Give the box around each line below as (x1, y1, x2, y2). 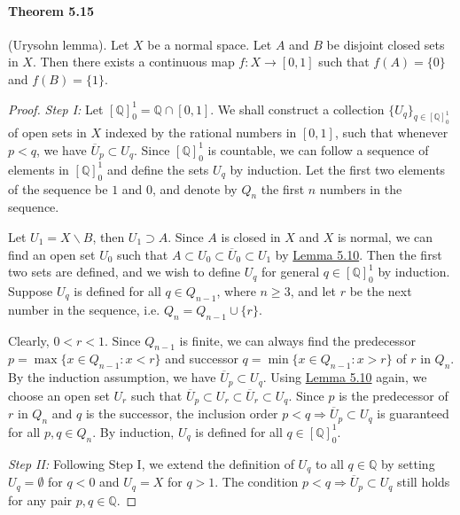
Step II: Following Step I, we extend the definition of (8, 454, 294, 472)
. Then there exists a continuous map (32, 52, 235, 71)
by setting (380, 454, 435, 472)
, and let (290, 281, 336, 300)
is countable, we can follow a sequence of (207, 140, 429, 159)
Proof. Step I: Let (8, 99, 104, 118)
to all (315, 454, 344, 472)
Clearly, (8, 331, 50, 349)
